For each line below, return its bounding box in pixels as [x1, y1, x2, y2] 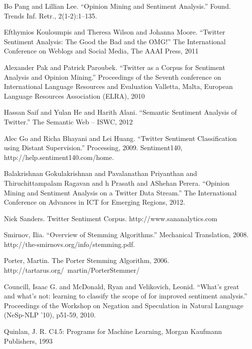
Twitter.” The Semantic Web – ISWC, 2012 [4, 116, 133, 126]
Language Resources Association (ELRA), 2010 [4, 90, 145, 101]
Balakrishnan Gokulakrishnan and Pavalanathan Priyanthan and [4, 168, 197, 178]
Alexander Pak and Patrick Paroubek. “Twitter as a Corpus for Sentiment [4, 62, 225, 72]
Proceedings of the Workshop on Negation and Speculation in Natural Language [4, 300, 244, 310]
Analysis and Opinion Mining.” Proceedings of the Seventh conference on [4, 71, 221, 82]
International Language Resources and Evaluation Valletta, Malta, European [4, 81, 233, 91]
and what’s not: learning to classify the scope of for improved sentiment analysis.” [4, 291, 248, 301]
